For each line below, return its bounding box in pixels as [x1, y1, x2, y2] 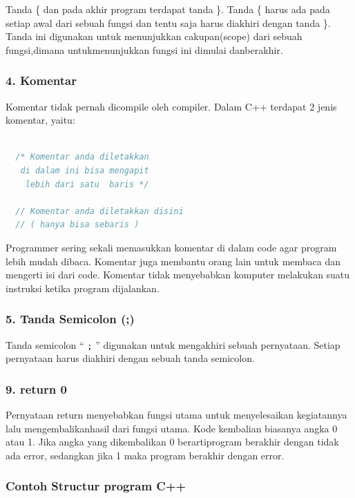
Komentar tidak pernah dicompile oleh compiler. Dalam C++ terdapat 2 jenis [6, 99, 337, 113]
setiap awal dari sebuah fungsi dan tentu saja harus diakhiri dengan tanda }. [6, 15, 331, 30]
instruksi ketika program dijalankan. [6, 280, 160, 295]
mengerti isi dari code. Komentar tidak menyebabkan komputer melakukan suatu [6, 267, 350, 282]
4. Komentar [6, 72, 77, 89]
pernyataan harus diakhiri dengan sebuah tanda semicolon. [6, 351, 255, 365]
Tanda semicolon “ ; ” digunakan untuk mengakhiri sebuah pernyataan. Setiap [6, 337, 340, 352]
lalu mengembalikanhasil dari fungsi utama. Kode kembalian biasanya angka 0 [6, 421, 338, 435]
